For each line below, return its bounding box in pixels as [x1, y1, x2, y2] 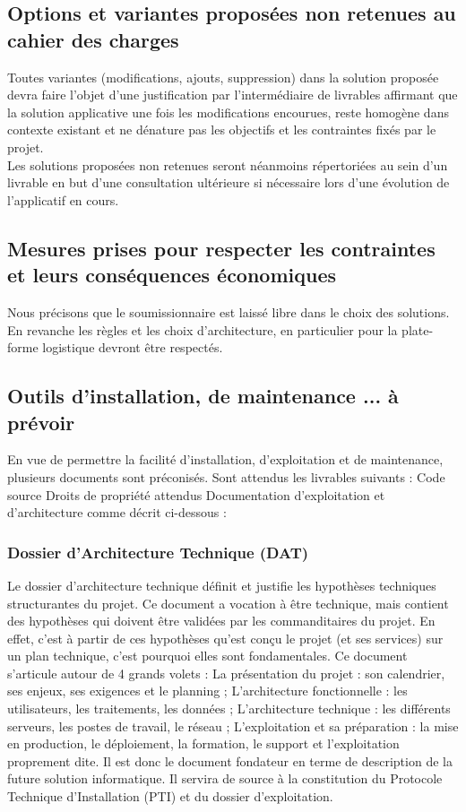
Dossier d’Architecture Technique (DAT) [7, 540, 309, 563]
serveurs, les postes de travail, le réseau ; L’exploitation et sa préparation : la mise [7, 716, 459, 735]
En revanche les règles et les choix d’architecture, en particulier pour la [7, 320, 398, 339]
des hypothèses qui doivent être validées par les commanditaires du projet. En [7, 611, 436, 630]
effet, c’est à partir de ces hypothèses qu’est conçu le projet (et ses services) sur [7, 628, 444, 647]
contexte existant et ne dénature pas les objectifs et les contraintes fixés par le [7, 120, 436, 139]
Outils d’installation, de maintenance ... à [7, 382, 399, 410]
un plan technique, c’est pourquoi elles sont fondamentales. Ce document [7, 646, 408, 665]
